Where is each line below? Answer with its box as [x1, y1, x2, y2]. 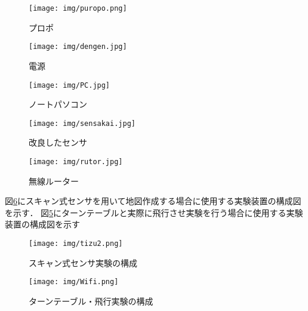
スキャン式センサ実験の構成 [29, 256, 137, 269]
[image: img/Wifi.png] [29, 278, 119, 287]
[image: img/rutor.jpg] [29, 158, 123, 166]
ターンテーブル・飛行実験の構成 [29, 294, 153, 307]
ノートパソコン [29, 98, 87, 110]
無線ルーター [29, 174, 79, 187]
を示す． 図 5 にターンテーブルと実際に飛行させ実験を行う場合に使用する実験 [5, 206, 303, 218]
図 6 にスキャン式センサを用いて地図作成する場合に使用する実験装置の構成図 [5, 195, 301, 207]
